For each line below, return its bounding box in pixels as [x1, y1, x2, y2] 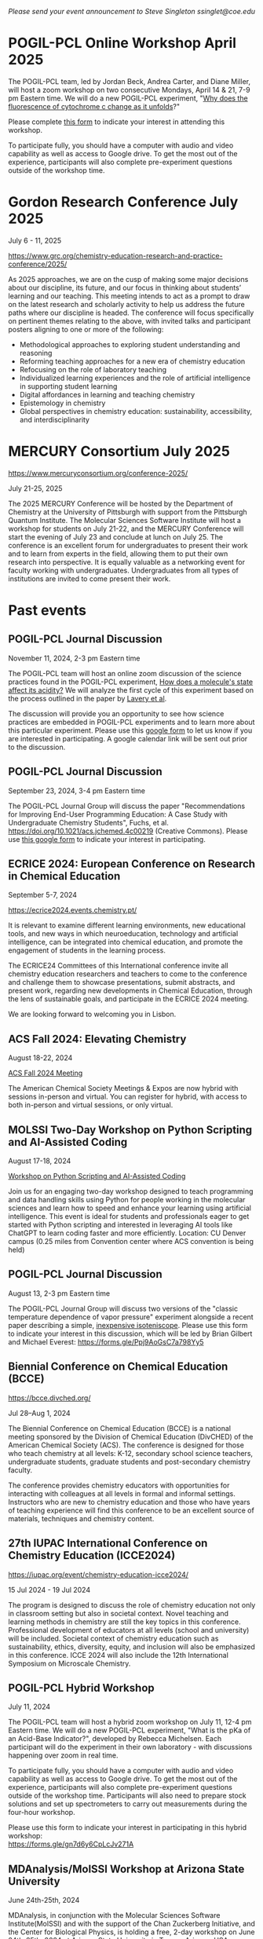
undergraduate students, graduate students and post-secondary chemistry [8, 1457, 251, 1466]
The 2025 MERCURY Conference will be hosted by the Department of [8, 499, 233, 508]
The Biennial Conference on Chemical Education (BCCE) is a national [8, 1423, 232, 1432]
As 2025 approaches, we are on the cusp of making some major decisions [8, 274, 249, 284]
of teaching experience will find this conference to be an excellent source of [8, 1505, 255, 1515]
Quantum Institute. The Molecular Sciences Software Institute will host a [8, 515, 242, 525]
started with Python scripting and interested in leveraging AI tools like [8, 1220, 233, 1230]
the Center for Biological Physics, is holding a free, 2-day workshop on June [8, 1927, 255, 1937]
